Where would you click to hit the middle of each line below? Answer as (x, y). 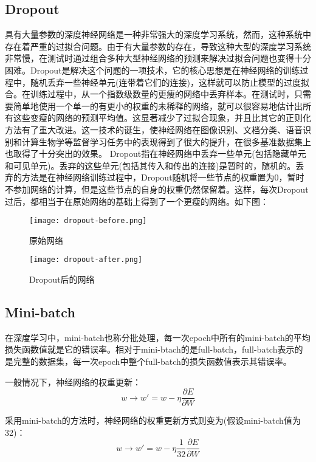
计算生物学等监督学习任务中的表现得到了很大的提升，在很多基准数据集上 (166, 141)
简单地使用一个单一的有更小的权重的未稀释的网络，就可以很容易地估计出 (158, 105)
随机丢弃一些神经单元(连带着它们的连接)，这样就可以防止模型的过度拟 (170, 82)
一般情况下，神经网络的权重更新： (73, 381)
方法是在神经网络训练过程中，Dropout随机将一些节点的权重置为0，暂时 (163, 177)
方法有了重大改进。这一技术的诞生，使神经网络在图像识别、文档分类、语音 (154, 129)
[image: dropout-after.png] (86, 260)
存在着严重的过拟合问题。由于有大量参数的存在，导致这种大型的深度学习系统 (158, 46)
